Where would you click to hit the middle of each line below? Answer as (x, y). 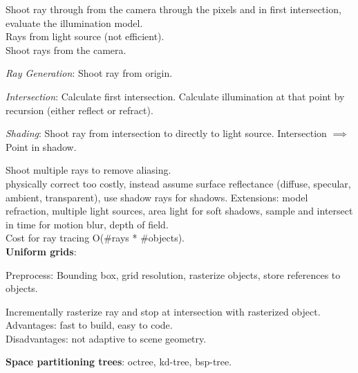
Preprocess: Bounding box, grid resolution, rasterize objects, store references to (173, 274)
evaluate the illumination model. (74, 22)
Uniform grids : (41, 251)
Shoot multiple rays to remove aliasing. (88, 170)
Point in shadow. (41, 146)
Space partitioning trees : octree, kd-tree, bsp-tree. (119, 362)
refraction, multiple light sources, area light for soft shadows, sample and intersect (179, 211)
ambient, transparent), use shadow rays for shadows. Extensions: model (157, 197)
